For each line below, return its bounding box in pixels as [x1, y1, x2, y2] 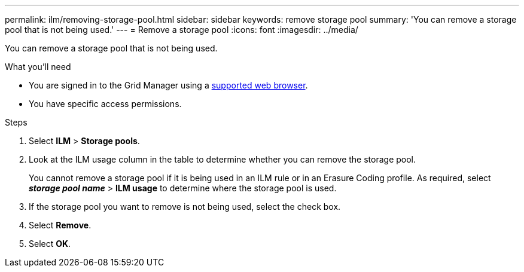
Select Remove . [29, 220, 92, 230]
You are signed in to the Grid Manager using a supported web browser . [29, 80, 308, 90]
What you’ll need [5, 62, 71, 72]
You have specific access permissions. [29, 99, 182, 109]
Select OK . [29, 239, 71, 249]
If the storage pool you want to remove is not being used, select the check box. [29, 201, 341, 212]
